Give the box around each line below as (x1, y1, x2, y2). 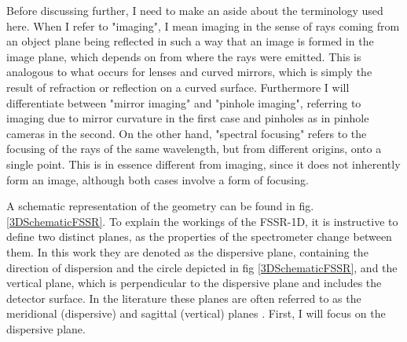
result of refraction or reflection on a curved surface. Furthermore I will (6, 78, 350, 95)
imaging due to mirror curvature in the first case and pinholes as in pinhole (6, 110, 369, 126)
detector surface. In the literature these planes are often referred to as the (6, 289, 361, 306)
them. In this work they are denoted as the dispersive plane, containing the (6, 243, 368, 260)
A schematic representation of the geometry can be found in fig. (6, 198, 314, 214)
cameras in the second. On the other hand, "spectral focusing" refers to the (6, 125, 367, 141)
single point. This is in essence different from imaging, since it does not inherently (6, 155, 401, 172)
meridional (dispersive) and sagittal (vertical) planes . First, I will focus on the (6, 305, 386, 322)
